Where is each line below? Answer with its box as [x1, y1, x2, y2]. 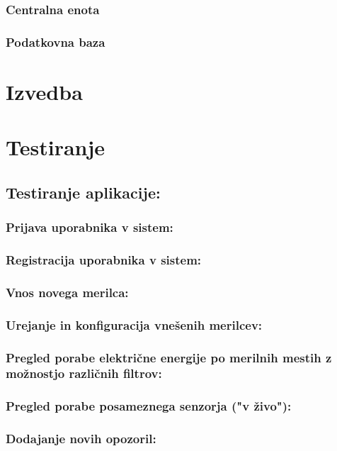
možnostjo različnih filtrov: [6, 364, 162, 382]
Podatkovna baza [6, 33, 105, 50]
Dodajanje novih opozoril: [6, 430, 156, 447]
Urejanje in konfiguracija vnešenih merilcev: [6, 316, 263, 333]
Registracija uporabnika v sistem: [6, 250, 202, 268]
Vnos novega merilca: [6, 283, 129, 301]
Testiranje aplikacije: [6, 181, 161, 203]
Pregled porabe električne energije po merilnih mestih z [6, 348, 332, 366]
